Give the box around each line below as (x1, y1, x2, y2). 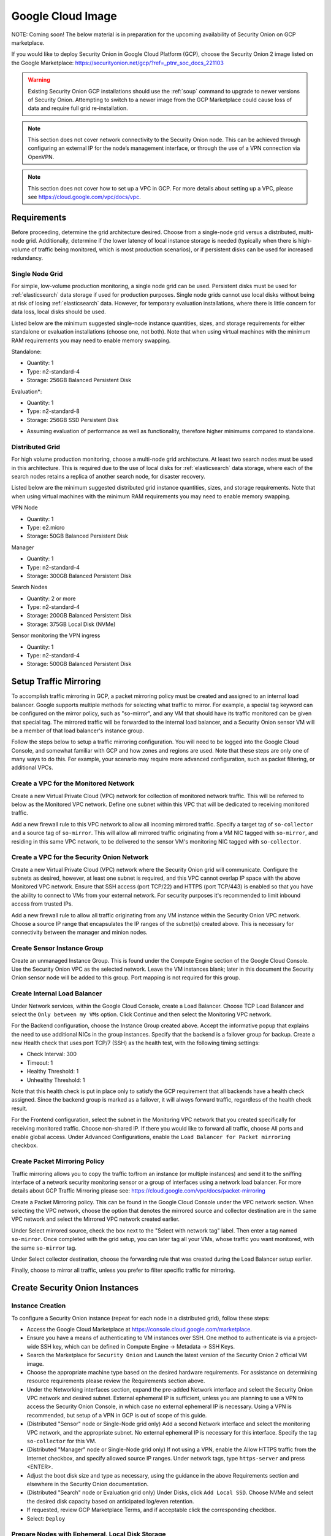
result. (11, 1105, 28, 1112)
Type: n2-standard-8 (26, 407, 80, 415)
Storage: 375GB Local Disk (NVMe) (26, 621, 116, 628)
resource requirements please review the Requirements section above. (26, 1377, 205, 1385)
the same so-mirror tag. (11, 1244, 77, 1252)
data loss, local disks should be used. (11, 308, 107, 316)
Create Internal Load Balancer (11, 989, 102, 998)
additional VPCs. (11, 764, 53, 771)
